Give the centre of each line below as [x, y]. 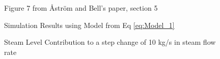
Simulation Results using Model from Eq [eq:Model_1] [89, 25]
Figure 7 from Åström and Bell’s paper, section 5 [81, 8]
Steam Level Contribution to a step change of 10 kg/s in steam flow [110, 42]
